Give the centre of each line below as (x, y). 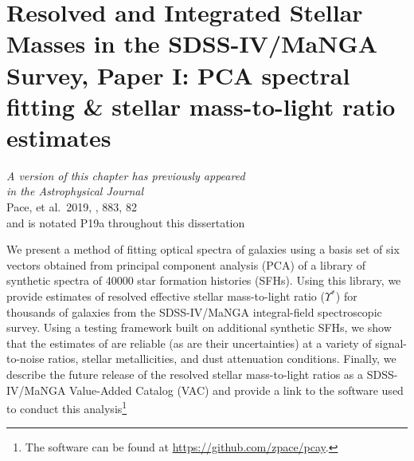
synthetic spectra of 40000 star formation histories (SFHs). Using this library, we (204, 280)
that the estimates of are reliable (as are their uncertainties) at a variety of (189, 343)
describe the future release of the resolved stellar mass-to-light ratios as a (185, 374)
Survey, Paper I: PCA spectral (178, 75)
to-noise (25, 359)
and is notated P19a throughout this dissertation (126, 222)
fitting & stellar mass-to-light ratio (201, 106)
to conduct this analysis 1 (67, 407)
